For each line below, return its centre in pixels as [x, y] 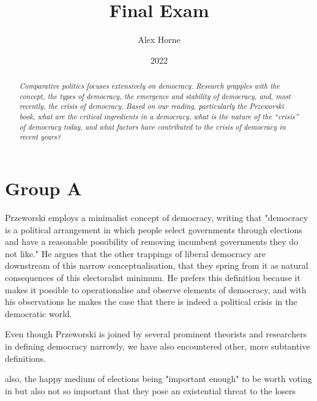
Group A [43, 188]
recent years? [40, 137]
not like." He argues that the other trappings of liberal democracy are [136, 253]
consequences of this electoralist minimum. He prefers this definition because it [153, 277]
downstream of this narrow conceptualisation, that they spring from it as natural [157, 265]
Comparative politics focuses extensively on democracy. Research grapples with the [149, 86]
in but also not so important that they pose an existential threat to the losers [151, 390]
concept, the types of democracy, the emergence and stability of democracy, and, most [155, 96]
